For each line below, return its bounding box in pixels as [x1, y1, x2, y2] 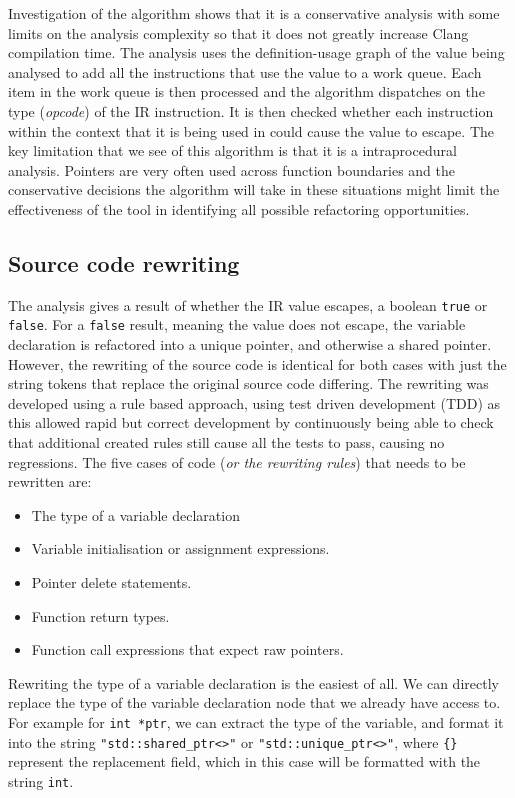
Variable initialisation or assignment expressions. [31, 538, 330, 559]
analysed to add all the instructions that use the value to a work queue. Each [8, 61, 482, 82]
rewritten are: [8, 471, 92, 492]
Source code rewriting [8, 247, 240, 278]
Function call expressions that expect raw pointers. [31, 639, 344, 660]
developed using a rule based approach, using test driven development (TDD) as [8, 392, 501, 413]
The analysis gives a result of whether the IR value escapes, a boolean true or [8, 294, 488, 315]
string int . [8, 770, 74, 791]
